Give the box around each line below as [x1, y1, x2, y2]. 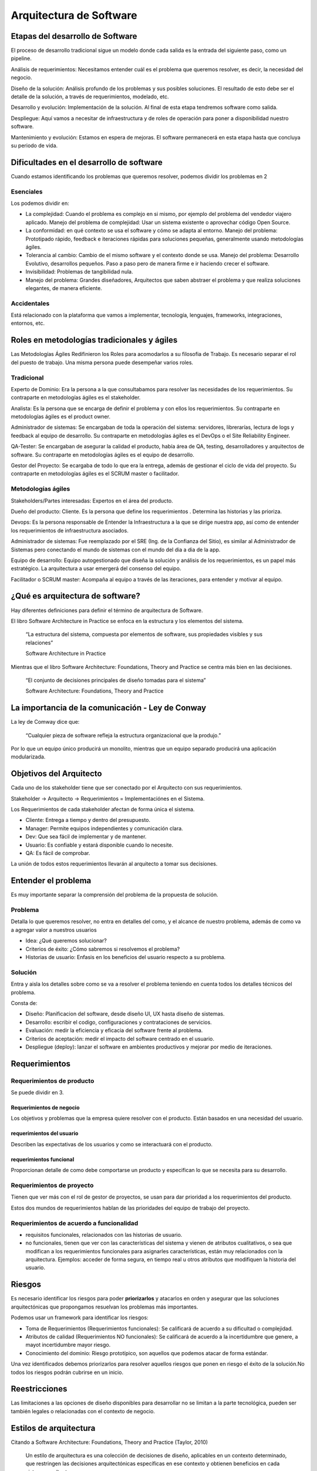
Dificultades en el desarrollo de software [11, 157, 163, 167]
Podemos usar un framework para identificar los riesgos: [11, 1314, 149, 1321]
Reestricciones [11, 1384, 68, 1394]
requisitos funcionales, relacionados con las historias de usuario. [25, 1231, 183, 1238]
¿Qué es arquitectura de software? [11, 591, 140, 601]
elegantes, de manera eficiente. [25, 284, 102, 291]
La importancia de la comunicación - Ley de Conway [11, 703, 207, 713]
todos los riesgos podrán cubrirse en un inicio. [11, 1369, 123, 1376]
